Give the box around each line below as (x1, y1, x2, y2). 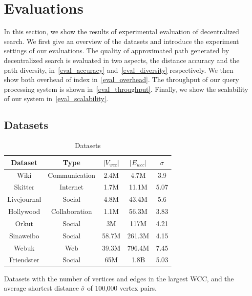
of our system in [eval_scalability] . (4, 93, 108, 104)
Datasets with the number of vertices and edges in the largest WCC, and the (4, 273, 234, 283)
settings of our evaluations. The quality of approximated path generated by (4, 45, 229, 56)
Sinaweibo (9, 230, 40, 240)
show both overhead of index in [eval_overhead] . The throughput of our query (4, 74, 239, 85)
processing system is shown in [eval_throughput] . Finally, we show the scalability (4, 84, 249, 94)
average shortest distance (4, 283, 79, 293)
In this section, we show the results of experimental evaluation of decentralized (4, 26, 239, 37)
